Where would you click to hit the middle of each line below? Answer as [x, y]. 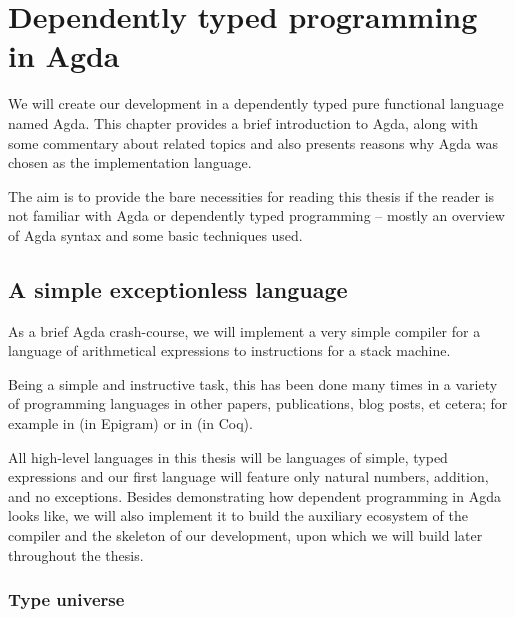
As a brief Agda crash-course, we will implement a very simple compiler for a [244, 330]
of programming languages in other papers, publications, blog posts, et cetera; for [258, 403]
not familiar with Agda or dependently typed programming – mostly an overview [256, 215]
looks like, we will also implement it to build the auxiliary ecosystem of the [238, 515]
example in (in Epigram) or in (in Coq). [130, 423]
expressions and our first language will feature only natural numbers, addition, [248, 476]
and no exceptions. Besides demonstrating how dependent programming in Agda [254, 495]
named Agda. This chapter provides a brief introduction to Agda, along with [243, 122]
